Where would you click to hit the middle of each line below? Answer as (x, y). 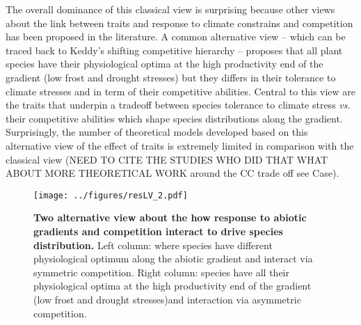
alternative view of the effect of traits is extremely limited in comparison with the (180, 145)
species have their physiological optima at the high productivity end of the (165, 64)
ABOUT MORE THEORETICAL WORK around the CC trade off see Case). (173, 173)
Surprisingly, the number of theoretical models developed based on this (157, 132)
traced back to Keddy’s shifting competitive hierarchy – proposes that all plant (174, 50)
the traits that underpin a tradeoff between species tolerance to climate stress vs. (178, 105)
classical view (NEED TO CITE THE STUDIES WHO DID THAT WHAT (167, 159)
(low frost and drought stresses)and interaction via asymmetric (167, 299)
